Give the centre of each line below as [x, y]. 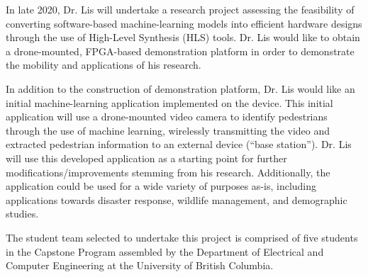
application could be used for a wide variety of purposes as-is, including [161, 186]
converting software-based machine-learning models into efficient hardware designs [184, 23]
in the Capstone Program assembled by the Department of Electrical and [165, 251]
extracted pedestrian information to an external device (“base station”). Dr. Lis [179, 144]
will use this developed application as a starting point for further [146, 158]
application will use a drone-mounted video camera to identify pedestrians [167, 117]
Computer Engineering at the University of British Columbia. [140, 265]
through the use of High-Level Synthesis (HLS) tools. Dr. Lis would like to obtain [183, 37]
